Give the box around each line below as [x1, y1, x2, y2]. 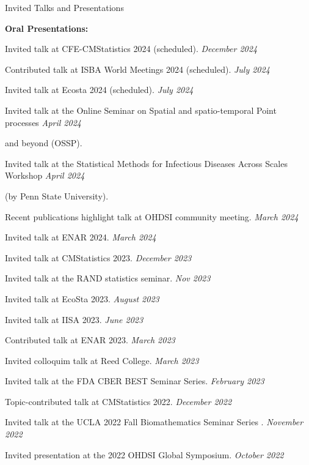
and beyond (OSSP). [5, 136, 82, 149]
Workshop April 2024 [5, 169, 85, 182]
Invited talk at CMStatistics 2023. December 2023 [5, 251, 192, 264]
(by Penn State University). [5, 189, 109, 202]
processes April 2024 [5, 116, 81, 128]
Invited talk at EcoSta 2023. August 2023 [5, 292, 159, 305]
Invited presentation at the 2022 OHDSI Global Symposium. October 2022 [5, 448, 284, 461]
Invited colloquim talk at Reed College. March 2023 [5, 354, 199, 366]
